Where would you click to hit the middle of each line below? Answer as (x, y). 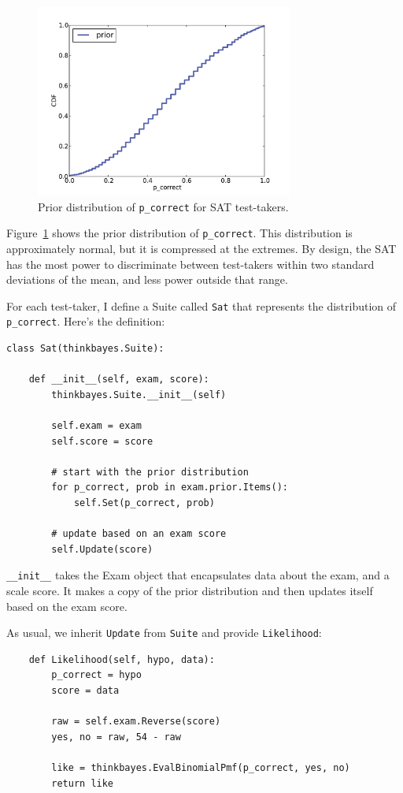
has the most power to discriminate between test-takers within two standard (190, 264)
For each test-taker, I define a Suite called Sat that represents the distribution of (201, 305)
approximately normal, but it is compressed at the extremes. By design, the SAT (201, 248)
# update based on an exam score (139, 534)
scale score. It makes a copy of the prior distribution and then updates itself (190, 590)
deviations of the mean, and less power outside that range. (147, 279)
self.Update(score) (102, 549)
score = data (85, 691)
